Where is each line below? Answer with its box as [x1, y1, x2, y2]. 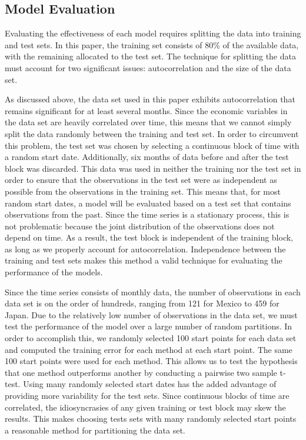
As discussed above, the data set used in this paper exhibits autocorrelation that [5, 93, 295, 105]
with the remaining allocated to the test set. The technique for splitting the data [5, 50, 296, 62]
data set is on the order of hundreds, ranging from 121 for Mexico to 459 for [5, 297, 280, 309]
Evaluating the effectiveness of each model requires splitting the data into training [5, 27, 301, 39]
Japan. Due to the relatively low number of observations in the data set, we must [5, 308, 298, 321]
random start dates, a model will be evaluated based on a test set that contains [5, 196, 291, 209]
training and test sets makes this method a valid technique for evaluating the [5, 254, 282, 266]
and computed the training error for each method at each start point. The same [5, 343, 292, 355]
